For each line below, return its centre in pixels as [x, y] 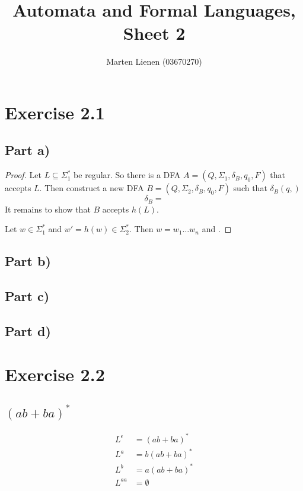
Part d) [28, 330]
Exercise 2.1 [55, 112]
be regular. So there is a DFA [127, 175]
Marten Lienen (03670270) [154, 61]
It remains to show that [48, 209]
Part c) [27, 296]
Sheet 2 [154, 33]
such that [250, 188]
